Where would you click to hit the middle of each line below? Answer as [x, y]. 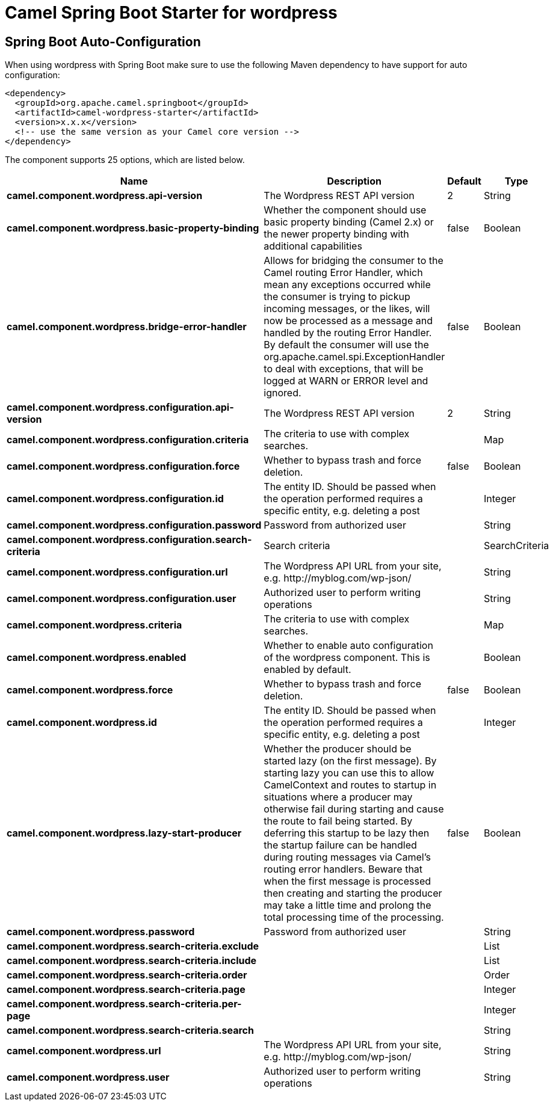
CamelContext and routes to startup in [350, 785]
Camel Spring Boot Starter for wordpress [171, 13]
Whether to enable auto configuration [348, 646]
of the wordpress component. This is [347, 658]
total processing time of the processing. [354, 917]
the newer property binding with [336, 234]
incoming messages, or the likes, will [347, 309]
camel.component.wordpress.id [82, 723]
